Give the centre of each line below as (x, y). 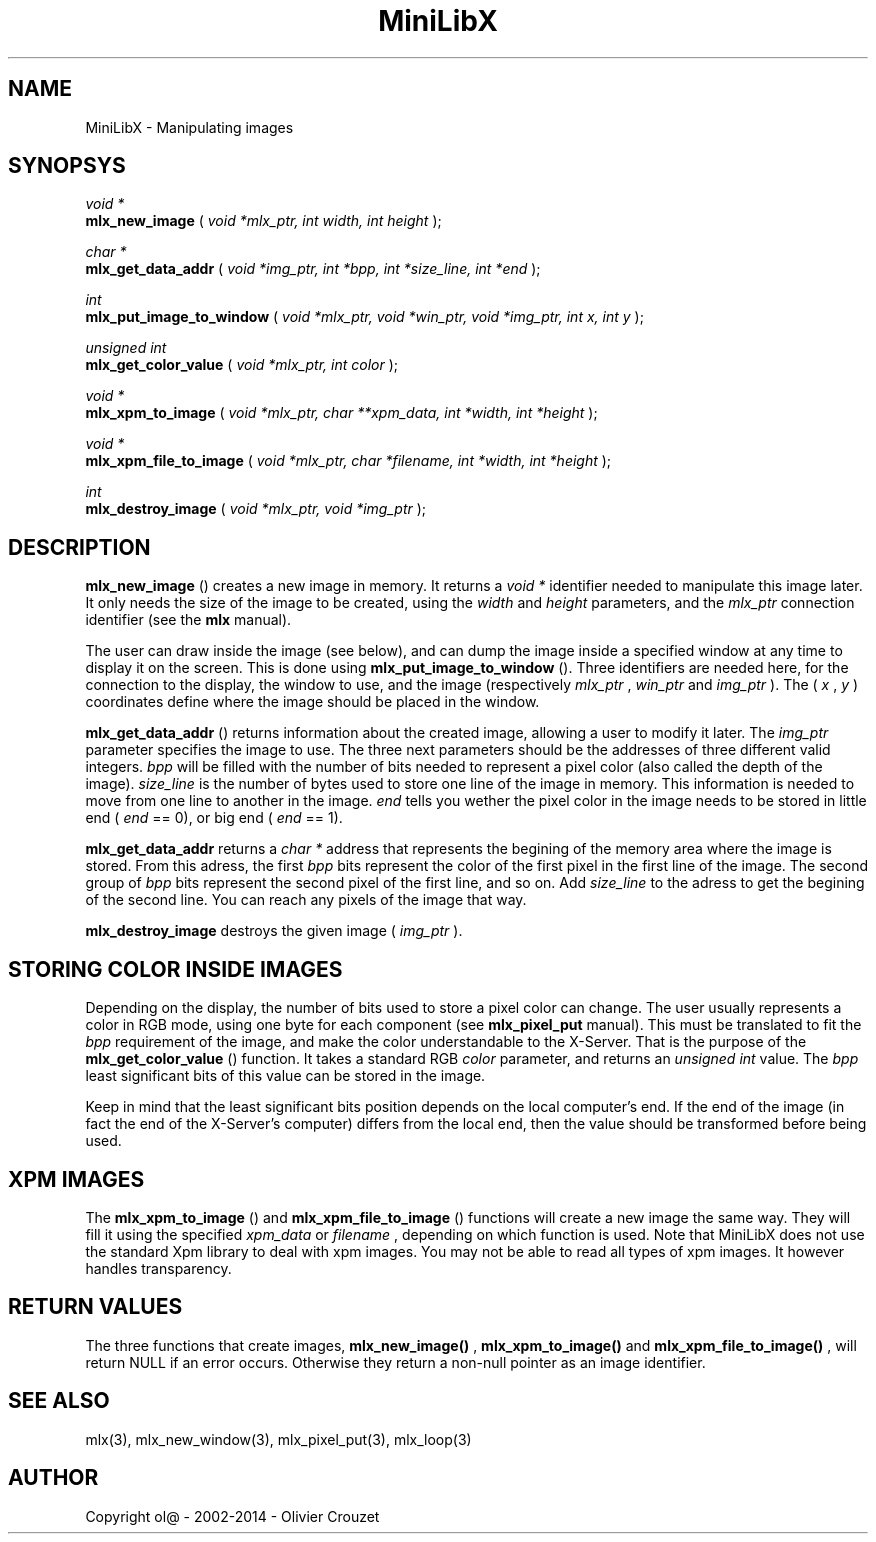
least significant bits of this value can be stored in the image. (285, 1076)
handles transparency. (158, 1268)
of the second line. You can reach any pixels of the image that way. (306, 900)
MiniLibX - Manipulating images (189, 127)
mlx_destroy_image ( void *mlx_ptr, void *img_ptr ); (256, 509)
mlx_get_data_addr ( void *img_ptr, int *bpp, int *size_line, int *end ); (313, 269)
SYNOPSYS (67, 166)
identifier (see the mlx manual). (188, 620)
